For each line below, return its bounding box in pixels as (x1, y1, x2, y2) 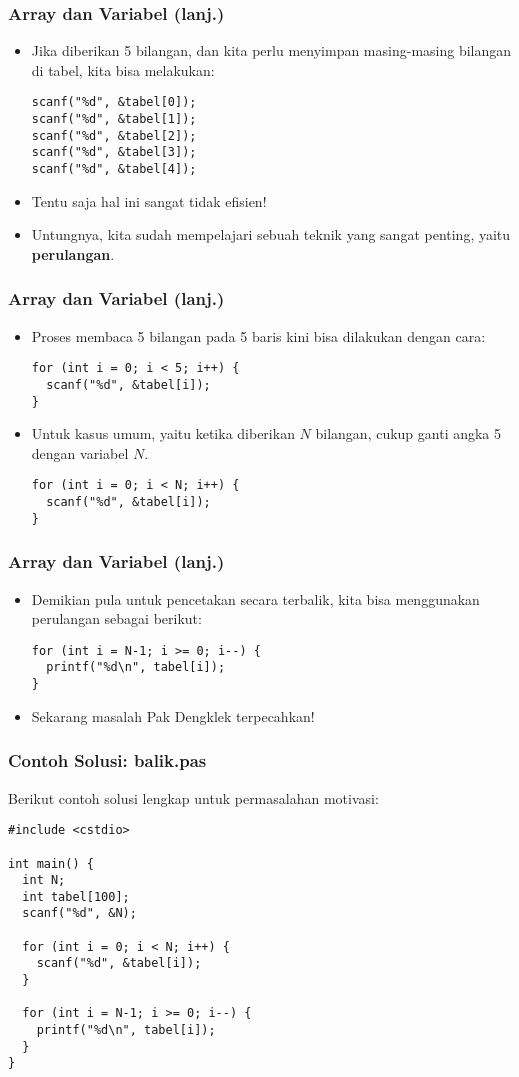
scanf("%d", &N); (22, 906, 137, 921)
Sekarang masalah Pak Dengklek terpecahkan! (31, 705, 315, 726)
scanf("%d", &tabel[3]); (31, 145, 197, 160)
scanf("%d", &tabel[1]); (31, 112, 197, 127)
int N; (22, 873, 66, 888)
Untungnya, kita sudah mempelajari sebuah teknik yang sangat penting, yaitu (31, 224, 511, 245)
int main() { (8, 856, 94, 871)
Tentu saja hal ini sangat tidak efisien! (31, 190, 267, 211)
